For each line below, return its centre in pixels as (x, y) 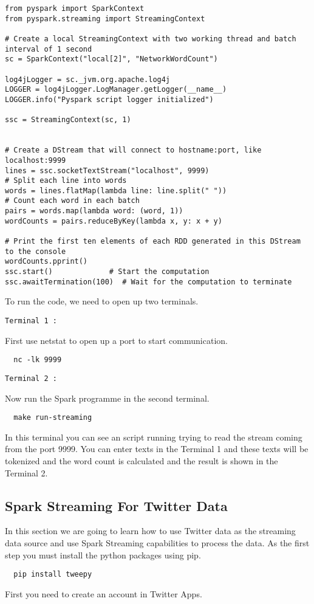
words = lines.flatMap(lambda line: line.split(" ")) (116, 190)
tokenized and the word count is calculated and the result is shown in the (142, 460)
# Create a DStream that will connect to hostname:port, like (133, 150)
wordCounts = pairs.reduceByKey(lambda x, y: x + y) (114, 221)
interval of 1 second (49, 49)
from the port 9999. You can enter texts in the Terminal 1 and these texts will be (157, 449)
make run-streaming (53, 418)
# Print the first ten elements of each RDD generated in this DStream (153, 242)
